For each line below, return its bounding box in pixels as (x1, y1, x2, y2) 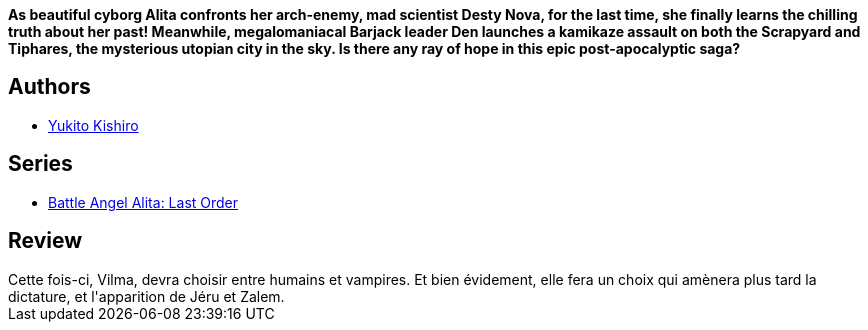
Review (8, 228, 83, 254)
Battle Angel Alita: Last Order (48, 193, 239, 211)
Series (8, 151, 73, 177)
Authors (8, 74, 91, 100)
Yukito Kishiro (48, 116, 139, 134)
